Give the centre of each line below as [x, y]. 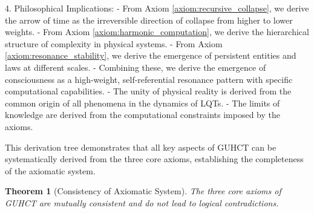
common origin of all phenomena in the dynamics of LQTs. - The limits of [142, 103]
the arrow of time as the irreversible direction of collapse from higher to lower [149, 20]
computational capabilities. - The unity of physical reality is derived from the [148, 91]
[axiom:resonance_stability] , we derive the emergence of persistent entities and [151, 55]
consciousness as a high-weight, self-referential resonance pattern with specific [149, 79]
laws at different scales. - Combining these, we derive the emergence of [136, 67]
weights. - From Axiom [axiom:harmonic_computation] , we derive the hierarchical [157, 32]
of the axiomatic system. [50, 170]
